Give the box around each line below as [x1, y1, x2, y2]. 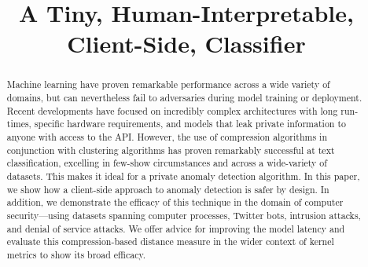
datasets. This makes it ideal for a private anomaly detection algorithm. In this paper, [6, 169, 360, 182]
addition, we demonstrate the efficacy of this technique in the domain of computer [6, 196, 344, 209]
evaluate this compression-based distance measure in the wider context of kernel [6, 235, 334, 248]
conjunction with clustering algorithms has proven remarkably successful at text [6, 143, 335, 156]
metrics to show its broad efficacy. [6, 247, 146, 261]
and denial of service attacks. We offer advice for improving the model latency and [6, 221, 345, 235]
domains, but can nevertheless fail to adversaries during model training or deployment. [6, 91, 362, 104]
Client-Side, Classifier [67, 27, 306, 60]
